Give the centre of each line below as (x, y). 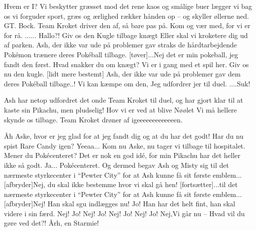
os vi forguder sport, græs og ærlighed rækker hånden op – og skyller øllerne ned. (127, 16)
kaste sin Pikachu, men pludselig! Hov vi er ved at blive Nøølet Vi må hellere (120, 109)
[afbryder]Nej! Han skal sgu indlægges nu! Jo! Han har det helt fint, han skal (120, 204)
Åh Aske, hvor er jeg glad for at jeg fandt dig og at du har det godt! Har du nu (124, 136)
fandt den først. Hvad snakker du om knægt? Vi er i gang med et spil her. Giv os (127, 64)
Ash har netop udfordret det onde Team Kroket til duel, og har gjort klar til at (124, 100)
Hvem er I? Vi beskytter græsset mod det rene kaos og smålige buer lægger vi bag (128, 6)
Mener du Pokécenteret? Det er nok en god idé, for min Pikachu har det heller (122, 155)
